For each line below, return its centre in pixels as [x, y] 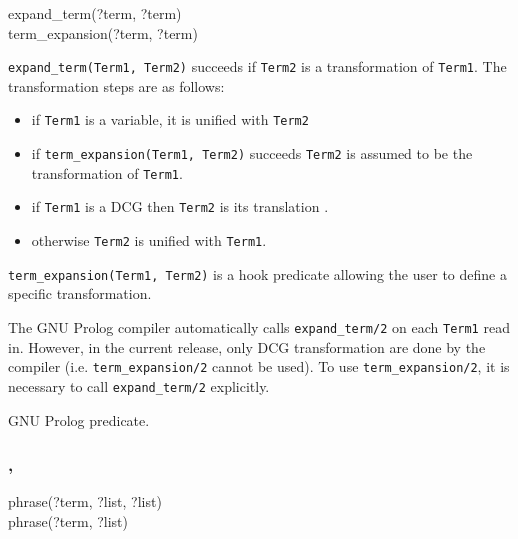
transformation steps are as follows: [116, 85]
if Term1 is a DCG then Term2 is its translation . [180, 206]
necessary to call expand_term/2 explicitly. [139, 385]
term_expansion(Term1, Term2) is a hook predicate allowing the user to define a [257, 273]
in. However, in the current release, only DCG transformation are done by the [247, 346]
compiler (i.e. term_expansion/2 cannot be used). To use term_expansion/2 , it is [259, 366]
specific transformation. [80, 293]
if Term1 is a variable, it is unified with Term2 [170, 119]
